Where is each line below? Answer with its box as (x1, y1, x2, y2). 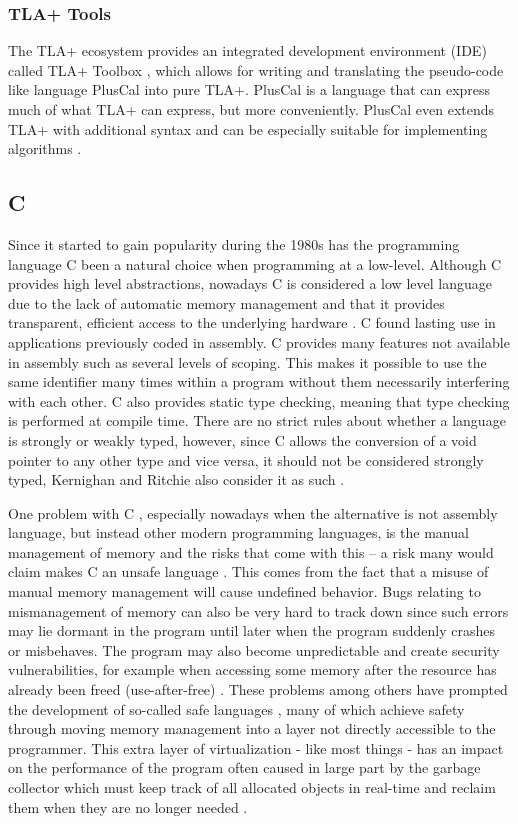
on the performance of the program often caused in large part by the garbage (8, 757, 481, 778)
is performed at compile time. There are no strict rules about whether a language (8, 410, 506, 431)
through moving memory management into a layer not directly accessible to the (8, 718, 496, 739)
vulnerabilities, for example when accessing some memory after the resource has (8, 659, 497, 680)
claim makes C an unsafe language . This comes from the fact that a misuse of (8, 561, 489, 582)
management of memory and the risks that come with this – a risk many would (8, 541, 494, 562)
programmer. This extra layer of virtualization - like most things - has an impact (8, 737, 504, 758)
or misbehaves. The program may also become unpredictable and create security (8, 639, 500, 660)
